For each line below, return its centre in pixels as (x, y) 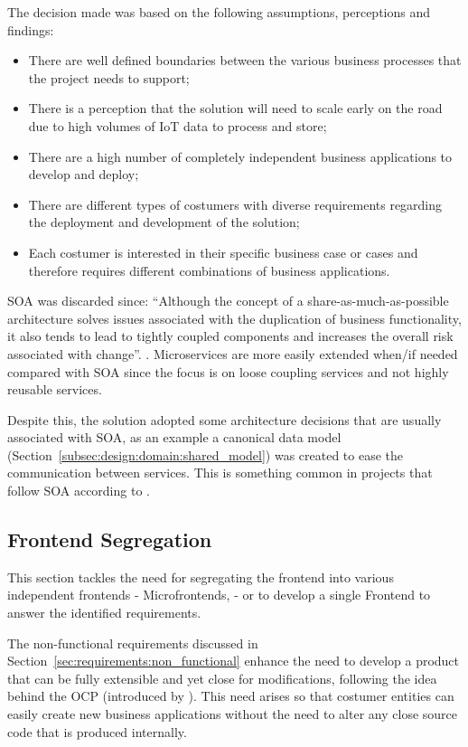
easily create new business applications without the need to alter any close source (232, 714)
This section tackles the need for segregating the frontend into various (201, 577)
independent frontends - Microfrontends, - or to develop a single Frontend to (219, 595)
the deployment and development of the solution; (164, 222)
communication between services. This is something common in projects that (220, 473)
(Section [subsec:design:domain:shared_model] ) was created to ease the (206, 454)
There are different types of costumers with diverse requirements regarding (235, 204)
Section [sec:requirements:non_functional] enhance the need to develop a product (234, 661)
